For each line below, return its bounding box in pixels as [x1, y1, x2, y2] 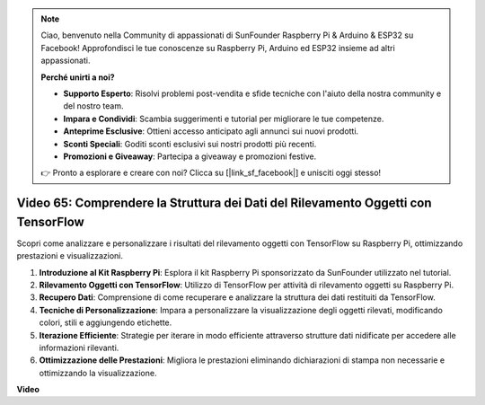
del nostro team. [63, 101, 124, 111]
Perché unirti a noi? [40, 72, 116, 83]
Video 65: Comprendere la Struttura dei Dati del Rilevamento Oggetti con [16, 196, 432, 211]
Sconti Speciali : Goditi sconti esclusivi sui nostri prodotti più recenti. [63, 138, 317, 149]
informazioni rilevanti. [39, 342, 119, 353]
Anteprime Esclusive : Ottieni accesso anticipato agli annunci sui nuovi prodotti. [63, 126, 359, 136]
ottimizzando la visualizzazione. [39, 367, 157, 378]
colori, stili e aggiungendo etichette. [39, 317, 172, 328]
